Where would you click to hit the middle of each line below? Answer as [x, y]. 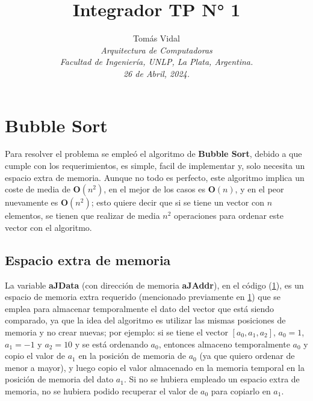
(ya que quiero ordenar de [247, 356]
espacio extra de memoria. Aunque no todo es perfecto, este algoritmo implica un [155, 177]
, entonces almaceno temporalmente [224, 344]
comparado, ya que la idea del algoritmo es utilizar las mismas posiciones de [145, 320]
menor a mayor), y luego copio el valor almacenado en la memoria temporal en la [155, 367]
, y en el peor [259, 189]
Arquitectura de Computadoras [156, 50]
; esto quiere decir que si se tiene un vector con [178, 202]
